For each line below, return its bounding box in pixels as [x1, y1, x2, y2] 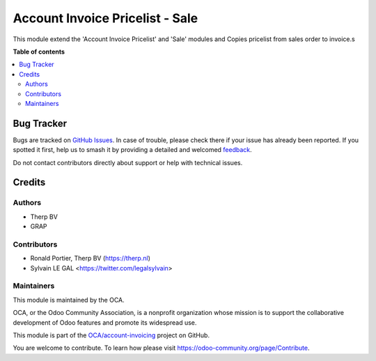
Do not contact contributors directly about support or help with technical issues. [13, 158, 243, 167]
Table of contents [13, 47, 65, 56]
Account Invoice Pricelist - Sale [13, 10, 198, 26]
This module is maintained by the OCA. [13, 295, 125, 304]
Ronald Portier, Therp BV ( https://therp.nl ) [30, 254, 151, 263]
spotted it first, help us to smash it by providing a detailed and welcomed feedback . [13, 146, 252, 154]
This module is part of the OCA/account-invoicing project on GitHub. [13, 331, 210, 339]
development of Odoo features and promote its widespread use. [13, 318, 197, 327]
